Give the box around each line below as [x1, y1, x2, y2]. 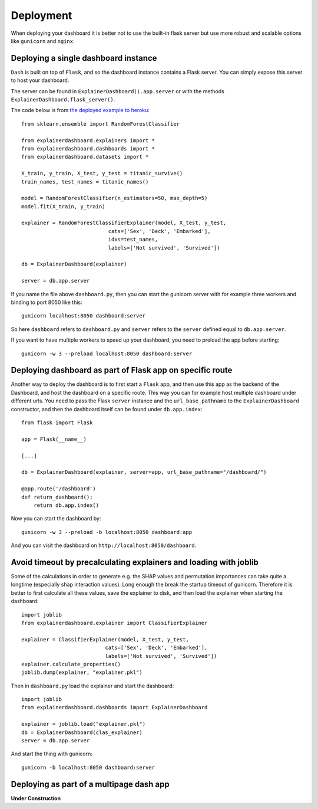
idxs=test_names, [108, 236, 158, 243]
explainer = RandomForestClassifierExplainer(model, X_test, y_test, [21, 220, 227, 227]
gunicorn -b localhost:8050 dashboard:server [21, 764, 155, 771]
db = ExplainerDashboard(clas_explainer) [21, 729, 143, 736]
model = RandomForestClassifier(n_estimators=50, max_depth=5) [21, 195, 208, 202]
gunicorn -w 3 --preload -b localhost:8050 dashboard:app [21, 529, 193, 535]
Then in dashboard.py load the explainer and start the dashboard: [11, 682, 174, 689]
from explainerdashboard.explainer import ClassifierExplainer [21, 620, 208, 626]
